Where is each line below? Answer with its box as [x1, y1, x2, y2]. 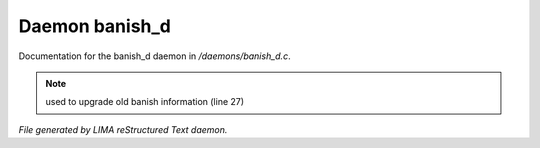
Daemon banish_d [18, 15, 172, 37]
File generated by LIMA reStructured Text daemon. [18, 123, 228, 135]
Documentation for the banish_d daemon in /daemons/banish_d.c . [18, 50, 291, 62]
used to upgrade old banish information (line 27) [45, 96, 245, 108]
